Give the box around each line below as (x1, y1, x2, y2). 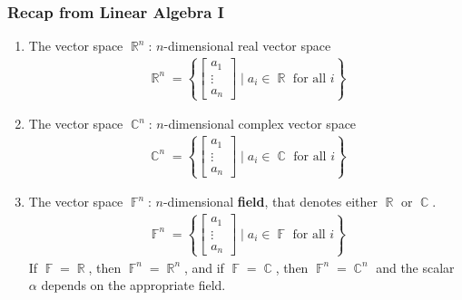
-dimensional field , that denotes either (162, 192, 378, 211)
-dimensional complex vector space (163, 114, 357, 133)
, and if (183, 257, 224, 276)
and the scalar (376, 257, 455, 276)
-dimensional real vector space (163, 36, 331, 55)
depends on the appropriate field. (41, 276, 226, 295)
